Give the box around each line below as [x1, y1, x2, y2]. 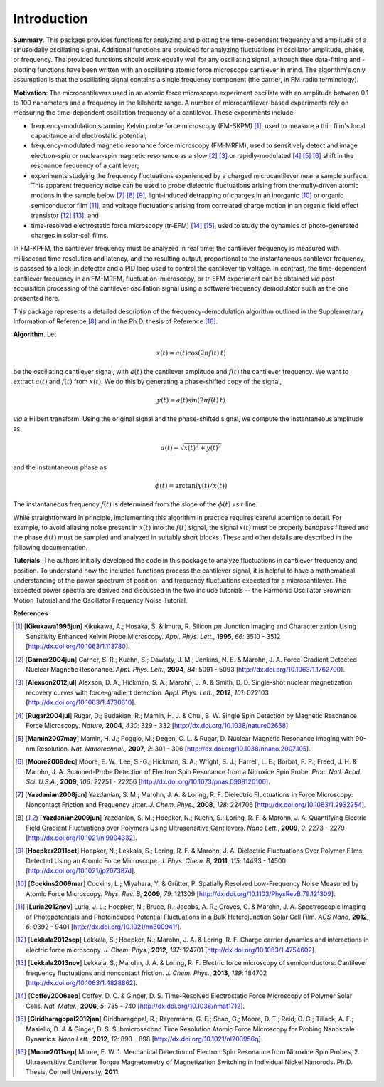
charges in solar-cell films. [31, 231, 109, 239]
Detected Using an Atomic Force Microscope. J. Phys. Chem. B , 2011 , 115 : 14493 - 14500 [26, 856, 287, 865]
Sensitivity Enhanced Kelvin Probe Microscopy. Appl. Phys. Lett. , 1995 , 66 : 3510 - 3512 [26, 632, 281, 640]
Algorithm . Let [13, 330, 57, 338]
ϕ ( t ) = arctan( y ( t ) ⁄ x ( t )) [155, 482, 228, 489]
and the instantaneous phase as [13, 463, 107, 472]
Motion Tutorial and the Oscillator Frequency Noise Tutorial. [13, 595, 188, 605]
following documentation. [13, 543, 88, 551]
